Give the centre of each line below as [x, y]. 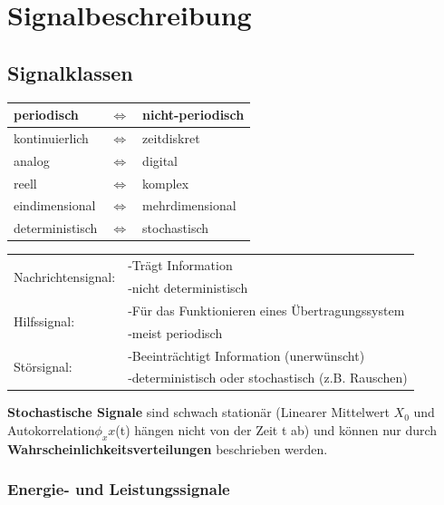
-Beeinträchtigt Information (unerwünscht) [246, 355]
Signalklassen [70, 72]
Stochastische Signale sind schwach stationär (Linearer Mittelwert [198, 412]
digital [160, 160]
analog [32, 160]
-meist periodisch [175, 332]
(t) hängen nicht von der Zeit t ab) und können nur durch [276, 430]
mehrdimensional [189, 205]
